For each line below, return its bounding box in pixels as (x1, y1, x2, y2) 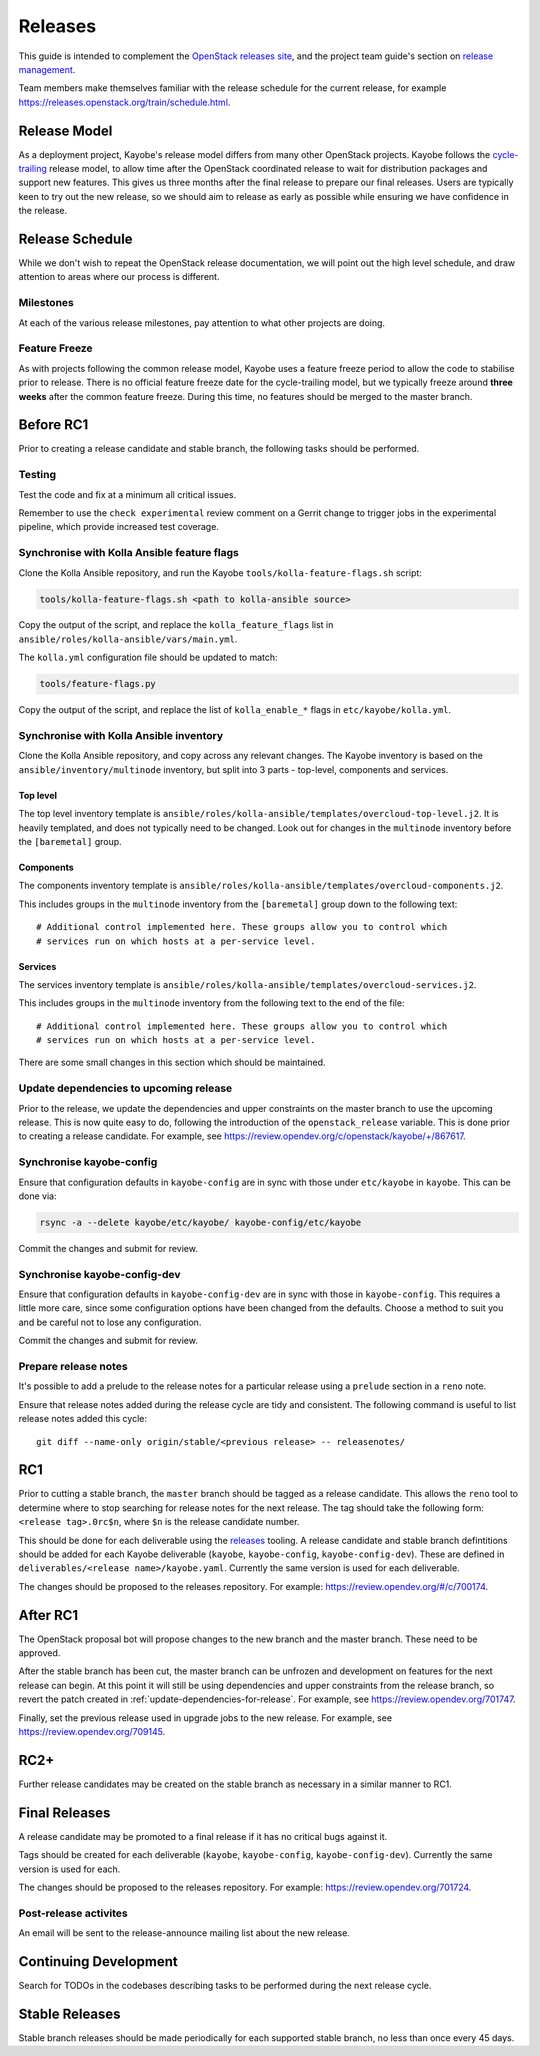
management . (18, 63, 76, 75)
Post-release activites (18, 1906, 129, 1920)
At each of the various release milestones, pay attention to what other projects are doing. (18, 316, 385, 329)
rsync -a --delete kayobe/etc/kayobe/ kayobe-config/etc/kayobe (39, 1216, 362, 1228)
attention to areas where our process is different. (18, 271, 220, 283)
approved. (18, 1647, 61, 1659)
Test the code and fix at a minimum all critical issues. (18, 488, 237, 500)
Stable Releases (18, 2005, 121, 2022)
